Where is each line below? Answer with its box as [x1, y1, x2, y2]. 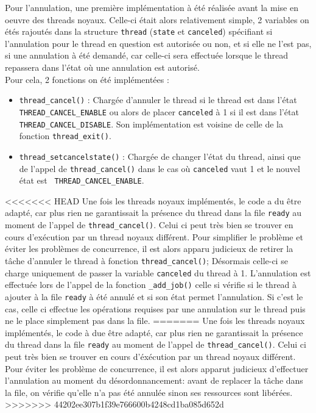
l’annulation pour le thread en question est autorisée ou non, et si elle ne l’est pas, [5, 37, 312, 49]
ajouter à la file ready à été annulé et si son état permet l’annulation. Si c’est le [5, 290, 303, 303]
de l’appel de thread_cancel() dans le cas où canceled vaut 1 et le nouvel [19, 162, 300, 174]
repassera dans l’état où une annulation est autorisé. [5, 61, 200, 74]
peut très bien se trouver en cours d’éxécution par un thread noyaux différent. [5, 350, 296, 362]
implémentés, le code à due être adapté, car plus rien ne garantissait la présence [5, 326, 303, 339]
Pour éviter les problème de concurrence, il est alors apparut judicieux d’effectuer [5, 362, 309, 375]
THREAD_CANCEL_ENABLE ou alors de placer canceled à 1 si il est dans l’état [19, 105, 299, 118]
